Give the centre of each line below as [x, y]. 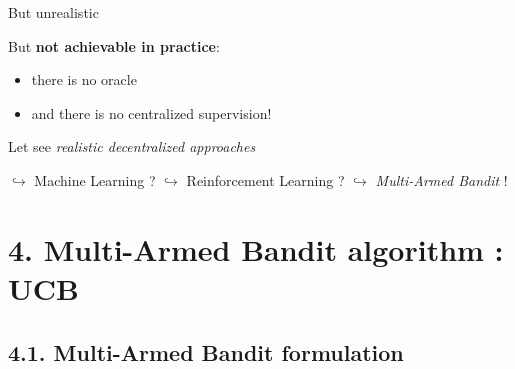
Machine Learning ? [95, 179]
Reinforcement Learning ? [265, 179]
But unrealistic [53, 12]
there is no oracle [84, 79]
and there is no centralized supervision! [151, 112]
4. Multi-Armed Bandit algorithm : [256, 248]
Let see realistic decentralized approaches [132, 146]
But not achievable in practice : [114, 45]
